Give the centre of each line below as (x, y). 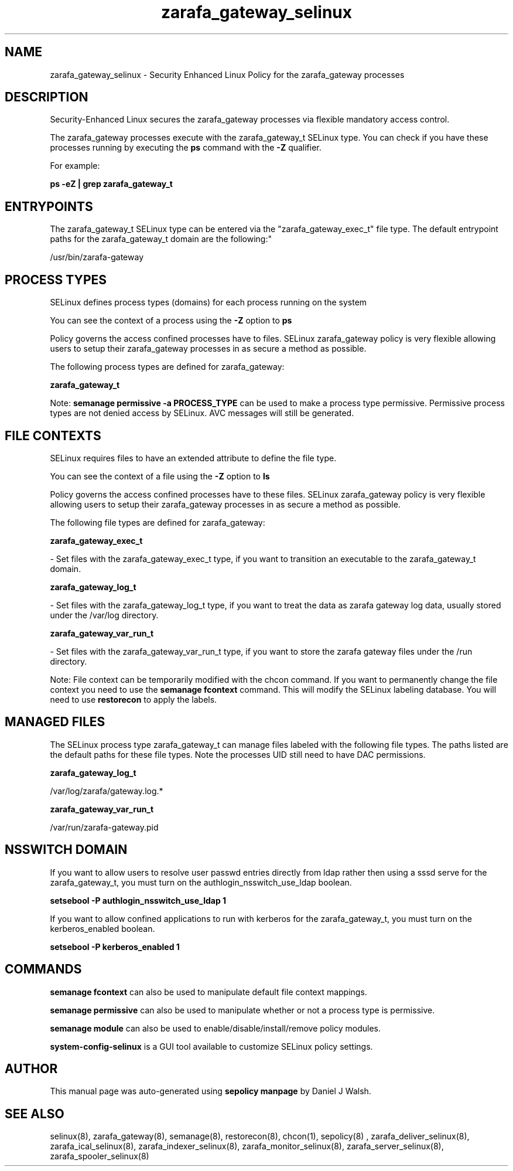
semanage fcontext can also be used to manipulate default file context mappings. (208, 992)
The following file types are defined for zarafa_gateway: (158, 522)
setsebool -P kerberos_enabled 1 (115, 947)
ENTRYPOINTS (49, 206)
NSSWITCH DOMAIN (66, 850)
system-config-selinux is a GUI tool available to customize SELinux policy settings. (211, 1046)
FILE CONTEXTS (53, 435)
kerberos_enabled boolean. (102, 928)
